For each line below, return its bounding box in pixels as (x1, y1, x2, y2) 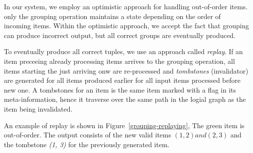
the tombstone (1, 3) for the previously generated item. (4, 139, 170, 149)
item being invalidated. (4, 103, 73, 114)
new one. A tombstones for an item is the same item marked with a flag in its (4, 84, 236, 95)
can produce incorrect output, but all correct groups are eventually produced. (4, 30, 235, 40)
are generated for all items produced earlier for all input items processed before (4, 75, 241, 85)
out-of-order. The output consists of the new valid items (4, 130, 171, 140)
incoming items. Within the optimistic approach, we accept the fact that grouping (4, 20, 249, 31)
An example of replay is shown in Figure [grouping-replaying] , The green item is (4, 120, 245, 130)
